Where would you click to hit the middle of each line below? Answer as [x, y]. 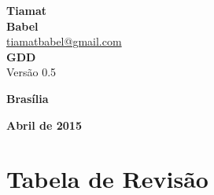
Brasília [28, 98]
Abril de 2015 [44, 125]
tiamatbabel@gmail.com [64, 41]
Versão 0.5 [31, 72]
